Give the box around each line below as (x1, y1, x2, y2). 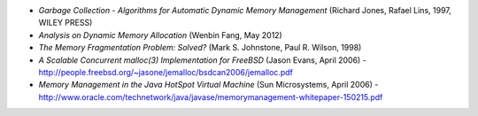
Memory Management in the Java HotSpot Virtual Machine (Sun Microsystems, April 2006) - (38, 80, 379, 90)
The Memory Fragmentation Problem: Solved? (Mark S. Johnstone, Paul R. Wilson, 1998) (38, 43, 362, 53)
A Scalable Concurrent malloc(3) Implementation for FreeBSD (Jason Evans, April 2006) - (38, 54, 366, 66)
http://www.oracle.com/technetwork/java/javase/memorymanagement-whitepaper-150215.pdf (38, 91, 383, 102)
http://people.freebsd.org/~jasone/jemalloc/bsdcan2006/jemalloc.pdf (38, 66, 294, 77)
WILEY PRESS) (38, 18, 93, 28)
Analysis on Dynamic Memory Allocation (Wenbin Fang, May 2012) (38, 29, 282, 40)
